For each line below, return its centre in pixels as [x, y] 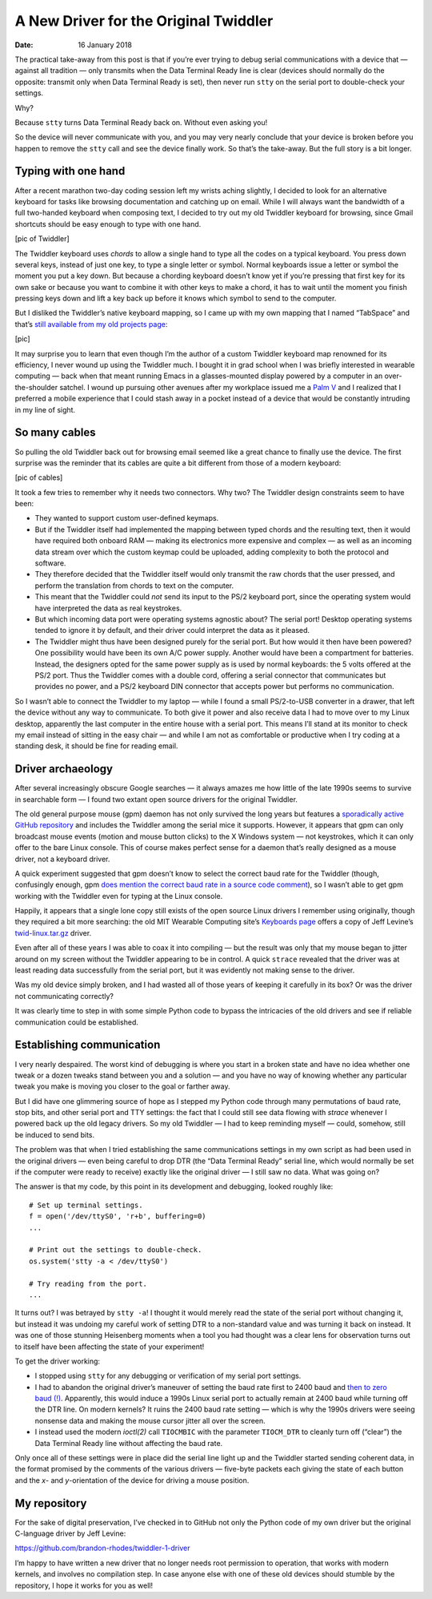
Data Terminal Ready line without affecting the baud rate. [129, 1443]
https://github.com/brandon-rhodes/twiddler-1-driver [102, 1548]
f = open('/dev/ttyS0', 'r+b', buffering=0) [118, 1216]
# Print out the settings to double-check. [116, 1250]
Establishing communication [88, 1045]
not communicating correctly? [64, 996]
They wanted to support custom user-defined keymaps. [127, 518]
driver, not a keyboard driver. [62, 859]
